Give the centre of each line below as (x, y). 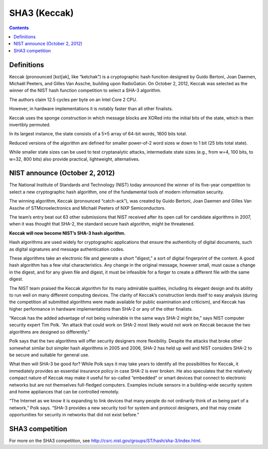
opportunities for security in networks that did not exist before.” (74, 415)
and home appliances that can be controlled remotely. (64, 392)
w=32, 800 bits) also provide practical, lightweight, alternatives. (74, 159)
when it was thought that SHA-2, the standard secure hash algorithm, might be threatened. (102, 224)
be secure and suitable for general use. (49, 355)
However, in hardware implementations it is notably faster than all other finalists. (91, 109)
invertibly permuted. (30, 124)
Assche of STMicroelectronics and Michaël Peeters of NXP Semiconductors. (87, 208)
